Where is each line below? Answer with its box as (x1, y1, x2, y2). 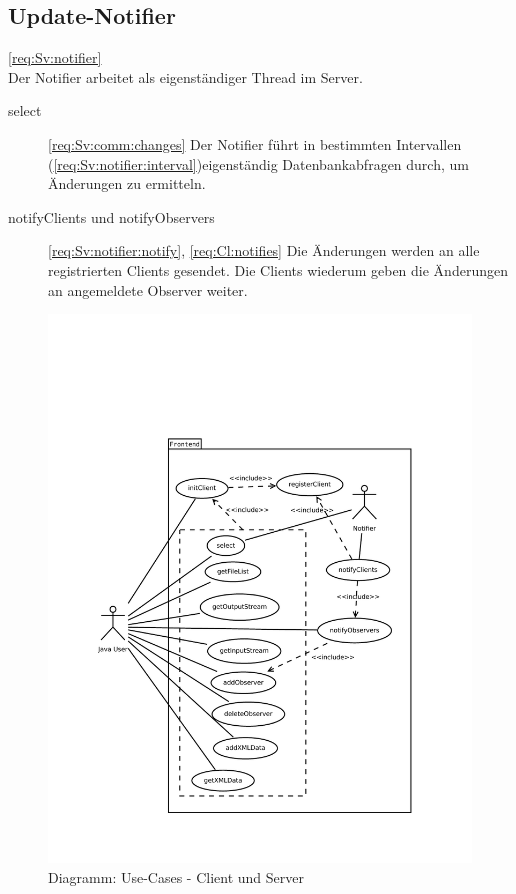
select (8, 100, 42, 121)
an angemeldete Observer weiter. (48, 279, 248, 300)
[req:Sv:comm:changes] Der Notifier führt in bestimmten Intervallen (48, 133, 462, 154)
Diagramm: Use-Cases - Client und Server (48, 866, 305, 887)
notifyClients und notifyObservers (8, 206, 215, 227)
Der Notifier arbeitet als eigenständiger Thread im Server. (8, 66, 363, 87)
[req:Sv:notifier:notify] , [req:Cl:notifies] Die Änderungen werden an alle (48, 240, 480, 261)
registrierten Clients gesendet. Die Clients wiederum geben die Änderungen (48, 259, 508, 280)
